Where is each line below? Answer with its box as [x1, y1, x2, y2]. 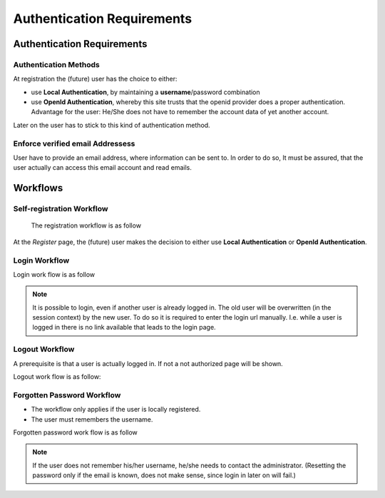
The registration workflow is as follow [31, 221, 142, 230]
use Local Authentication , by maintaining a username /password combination [31, 88, 260, 96]
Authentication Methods [13, 59, 100, 69]
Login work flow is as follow [13, 270, 96, 278]
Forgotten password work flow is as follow [13, 428, 138, 437]
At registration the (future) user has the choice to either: [13, 75, 178, 83]
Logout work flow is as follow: [13, 372, 101, 381]
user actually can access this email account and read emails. [13, 163, 192, 172]
